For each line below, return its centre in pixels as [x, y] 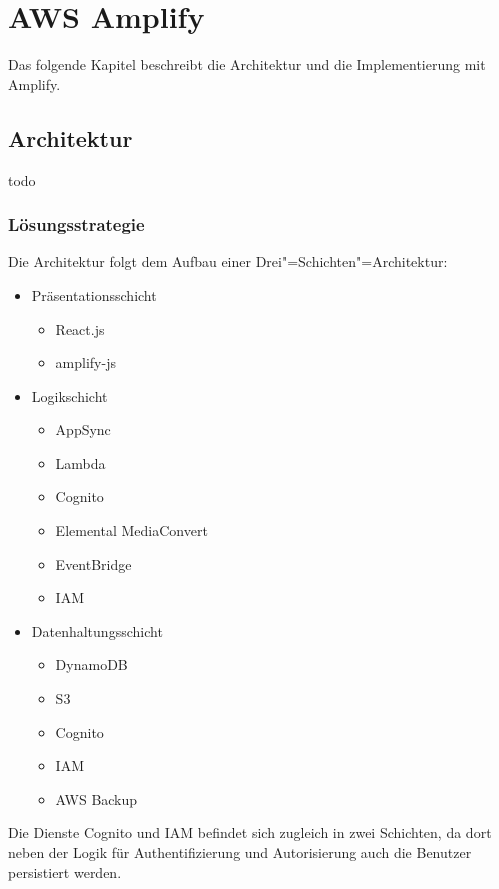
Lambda [80, 462]
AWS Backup [96, 798]
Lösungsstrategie [76, 224]
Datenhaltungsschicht [97, 630]
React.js [80, 328]
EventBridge [93, 563]
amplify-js [85, 362]
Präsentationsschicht [94, 294]
